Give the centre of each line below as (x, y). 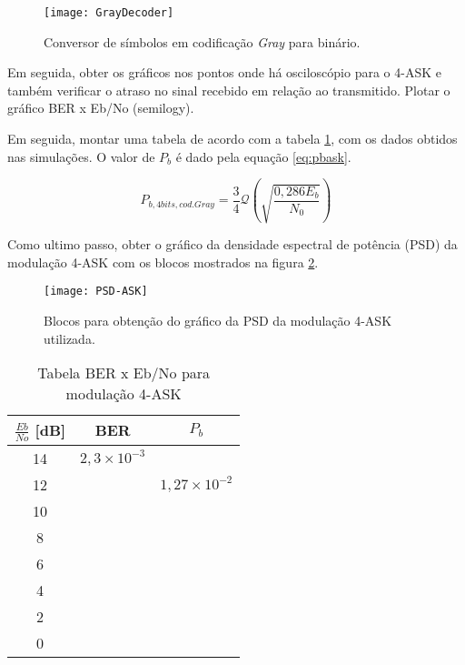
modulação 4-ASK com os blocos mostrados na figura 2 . (163, 262)
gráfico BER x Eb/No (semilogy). (101, 108)
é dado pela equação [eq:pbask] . (263, 156)
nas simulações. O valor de (81, 156)
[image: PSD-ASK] (96, 292)
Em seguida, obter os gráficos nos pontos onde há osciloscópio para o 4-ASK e (224, 72)
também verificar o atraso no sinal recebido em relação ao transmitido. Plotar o (229, 90)
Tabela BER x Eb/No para (124, 373)
